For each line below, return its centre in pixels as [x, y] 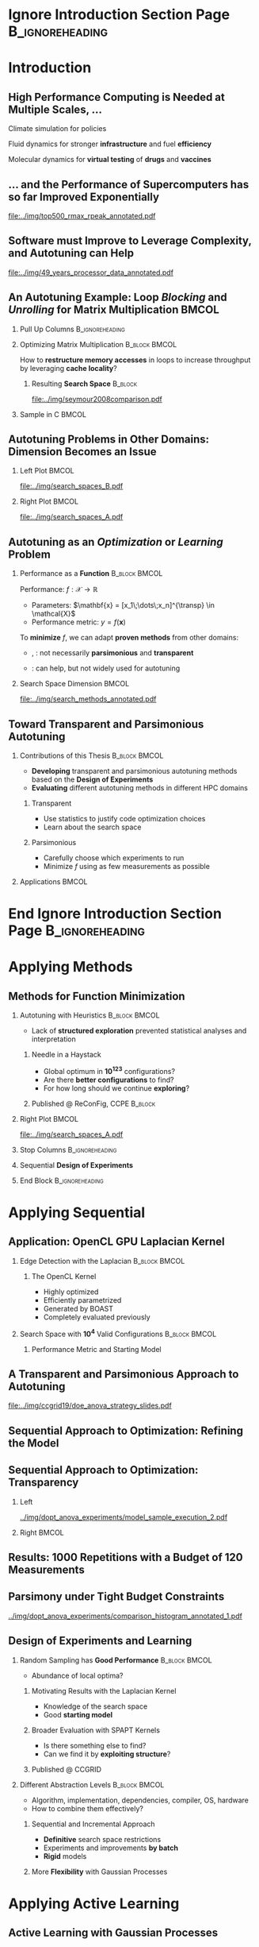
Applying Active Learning [94, 1903]
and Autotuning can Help [71, 253]
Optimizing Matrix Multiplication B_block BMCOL [98, 344]
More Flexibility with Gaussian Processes [99, 1872]
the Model [34, 1443]
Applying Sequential [77, 1213]
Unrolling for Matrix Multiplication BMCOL [114, 310]
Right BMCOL [42, 1532]
